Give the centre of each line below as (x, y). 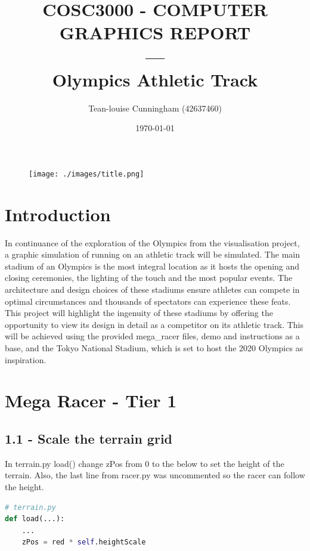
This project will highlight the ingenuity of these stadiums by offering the (139, 313)
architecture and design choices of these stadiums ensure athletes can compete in (152, 290)
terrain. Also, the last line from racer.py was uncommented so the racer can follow (155, 475)
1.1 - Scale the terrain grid (89, 438)
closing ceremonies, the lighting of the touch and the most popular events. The (149, 278)
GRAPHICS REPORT (155, 32)
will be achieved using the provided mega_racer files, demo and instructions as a (152, 336)
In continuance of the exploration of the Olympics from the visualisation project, (152, 242)
